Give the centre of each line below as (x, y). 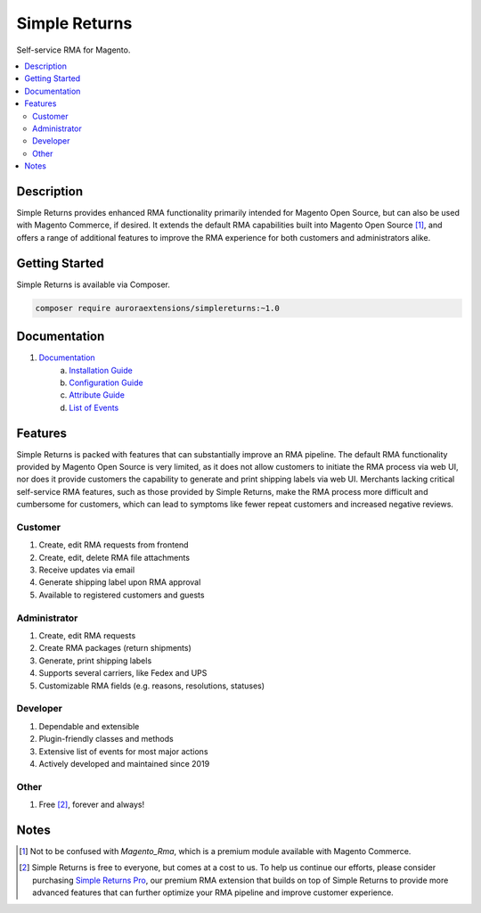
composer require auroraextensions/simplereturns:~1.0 (157, 308)
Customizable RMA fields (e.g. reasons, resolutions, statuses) (152, 686)
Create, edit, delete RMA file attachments (114, 557)
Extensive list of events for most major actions (123, 751)
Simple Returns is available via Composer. (94, 284)
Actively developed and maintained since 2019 (124, 763)
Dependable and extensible (89, 726)
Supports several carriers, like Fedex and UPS (123, 673)
